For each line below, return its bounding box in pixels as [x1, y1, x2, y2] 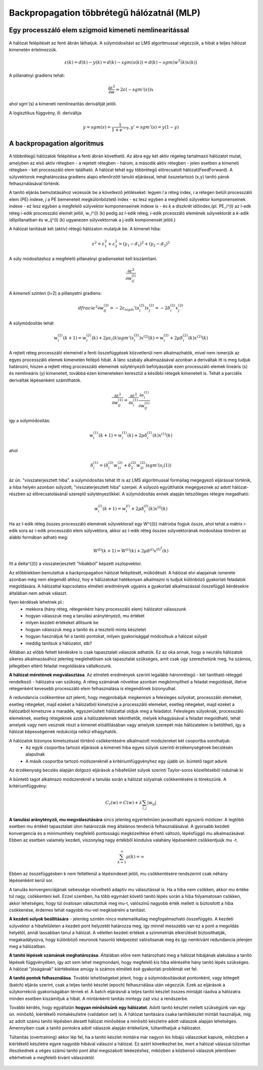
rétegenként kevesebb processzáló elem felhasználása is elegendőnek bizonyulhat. [9, 685, 177, 691]
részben [9, 491, 26, 497]
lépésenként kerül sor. [9, 877, 54, 883]
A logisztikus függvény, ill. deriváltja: [9, 110, 83, 116]
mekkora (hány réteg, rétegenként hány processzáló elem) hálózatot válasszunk [25, 606, 187, 612]
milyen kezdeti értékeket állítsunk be [25, 620, 99, 626]
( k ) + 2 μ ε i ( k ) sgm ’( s [92, 335, 134, 342]
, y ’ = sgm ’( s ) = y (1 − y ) [128, 124, 179, 130]
